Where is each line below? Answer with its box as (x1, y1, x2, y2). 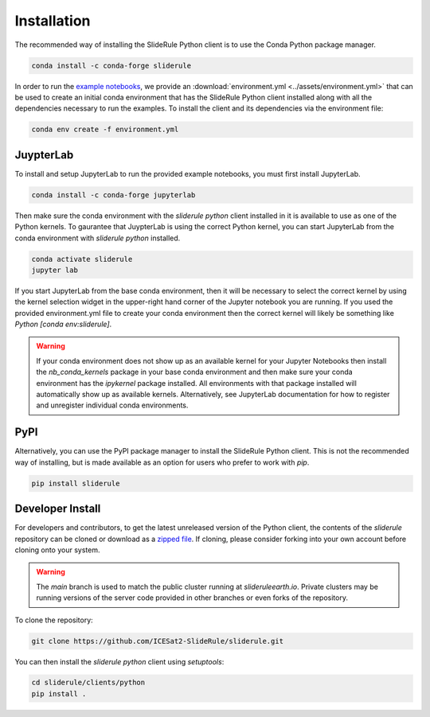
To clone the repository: (14, 615, 93, 625)
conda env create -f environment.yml (31, 125, 179, 134)
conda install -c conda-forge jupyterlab (31, 190, 196, 199)
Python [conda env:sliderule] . (14, 319, 112, 329)
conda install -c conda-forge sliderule (31, 60, 191, 70)
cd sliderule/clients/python (31, 678, 146, 688)
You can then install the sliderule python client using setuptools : (14, 657, 225, 666)
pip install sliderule (31, 478, 120, 488)
